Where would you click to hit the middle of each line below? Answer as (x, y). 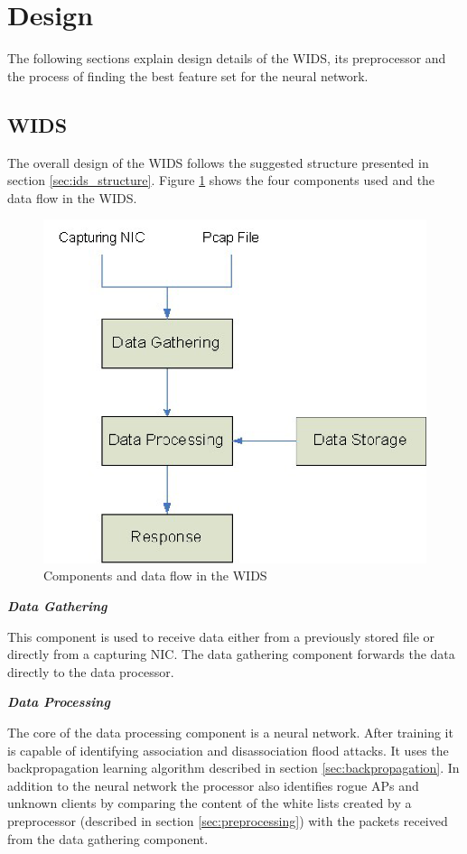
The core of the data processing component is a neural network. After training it (230, 732)
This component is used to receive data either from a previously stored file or (221, 636)
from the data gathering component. (108, 838)
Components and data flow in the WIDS (155, 576)
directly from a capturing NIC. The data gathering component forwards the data (231, 654)
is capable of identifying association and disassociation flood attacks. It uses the (228, 750)
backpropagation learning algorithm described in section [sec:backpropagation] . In (233, 768)
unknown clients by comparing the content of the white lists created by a (210, 803)
